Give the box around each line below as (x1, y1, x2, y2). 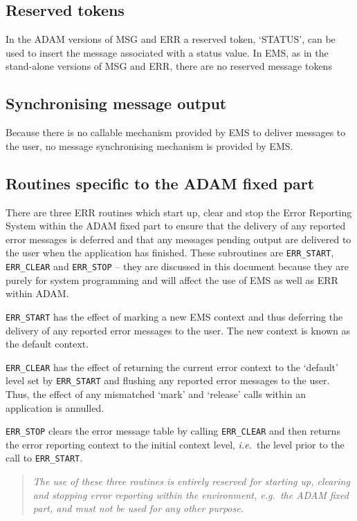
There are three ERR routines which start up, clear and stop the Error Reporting (6, 205, 352, 219)
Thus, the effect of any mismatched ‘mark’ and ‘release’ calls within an (6, 387, 306, 401)
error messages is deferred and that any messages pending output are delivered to (6, 231, 351, 246)
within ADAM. (6, 286, 69, 301)
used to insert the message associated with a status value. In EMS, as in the (6, 45, 329, 59)
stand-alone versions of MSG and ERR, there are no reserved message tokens (6, 59, 332, 73)
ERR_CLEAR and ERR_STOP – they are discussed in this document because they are (6, 259, 349, 274)
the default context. (6, 337, 89, 351)
